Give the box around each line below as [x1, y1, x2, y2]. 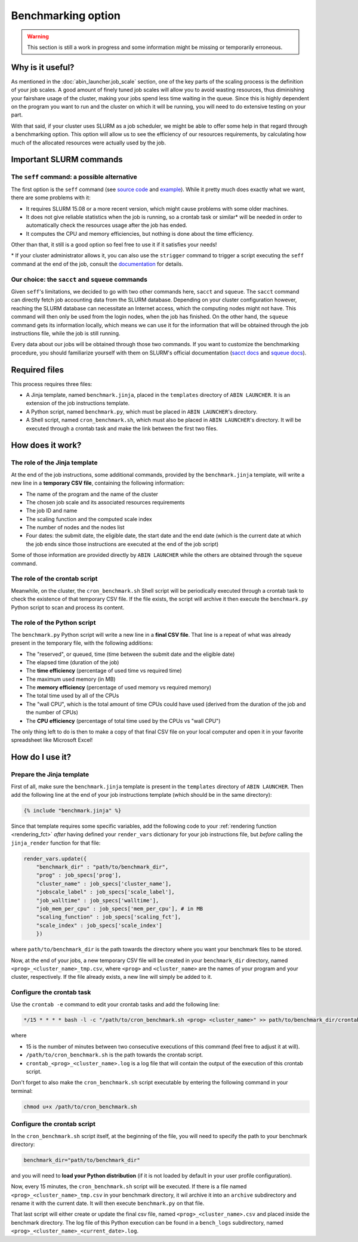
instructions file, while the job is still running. [11, 329, 121, 337]
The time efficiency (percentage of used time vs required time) [26, 667, 182, 674]
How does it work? [11, 440, 82, 451]
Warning [27, 33, 49, 40]
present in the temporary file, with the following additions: [11, 639, 153, 647]
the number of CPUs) [26, 709, 79, 716]
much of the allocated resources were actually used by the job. [11, 139, 166, 146]
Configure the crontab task [11, 988, 91, 997]
